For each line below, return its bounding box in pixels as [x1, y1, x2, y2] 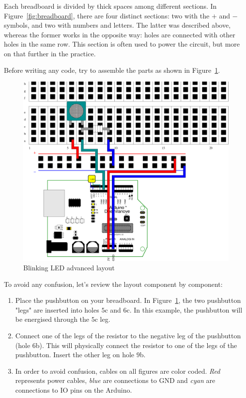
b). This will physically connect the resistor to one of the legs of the [35, 340, 237, 350]
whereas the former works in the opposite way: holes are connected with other [4, 29, 235, 39]
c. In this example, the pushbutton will [126, 304, 243, 315]
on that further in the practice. [4, 48, 96, 58]
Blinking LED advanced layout [23, 263, 115, 273]
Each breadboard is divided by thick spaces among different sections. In [4, 1, 217, 11]
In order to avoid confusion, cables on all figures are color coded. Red [15, 365, 220, 376]
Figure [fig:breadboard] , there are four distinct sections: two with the [4, 10, 210, 20]
